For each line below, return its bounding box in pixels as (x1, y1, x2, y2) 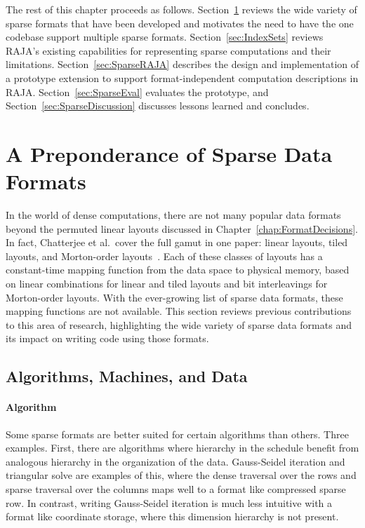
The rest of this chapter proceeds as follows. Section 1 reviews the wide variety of (6, 2, 357, 16)
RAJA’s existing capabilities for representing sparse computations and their (6, 43, 331, 57)
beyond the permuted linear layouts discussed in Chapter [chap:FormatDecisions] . (6, 221, 358, 236)
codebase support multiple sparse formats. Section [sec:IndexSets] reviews (6, 29, 324, 44)
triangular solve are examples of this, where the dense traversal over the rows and (6, 468, 357, 482)
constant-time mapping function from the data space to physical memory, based (6, 262, 350, 277)
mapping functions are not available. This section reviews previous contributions (6, 304, 352, 318)
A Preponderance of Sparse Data (6, 139, 333, 168)
